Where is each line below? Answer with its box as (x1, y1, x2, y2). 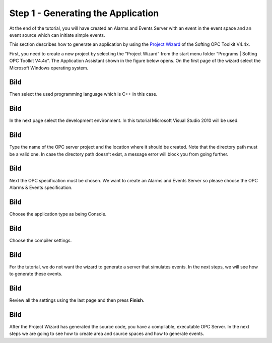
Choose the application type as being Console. (9, 211, 107, 217)
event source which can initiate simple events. (9, 32, 105, 38)
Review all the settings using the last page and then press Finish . (9, 297, 145, 303)
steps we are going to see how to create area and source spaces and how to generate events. (9, 330, 205, 337)
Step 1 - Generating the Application (9, 8, 159, 19)
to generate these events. (9, 271, 62, 277)
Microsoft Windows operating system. (9, 64, 89, 71)
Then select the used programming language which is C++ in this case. (9, 91, 158, 97)
